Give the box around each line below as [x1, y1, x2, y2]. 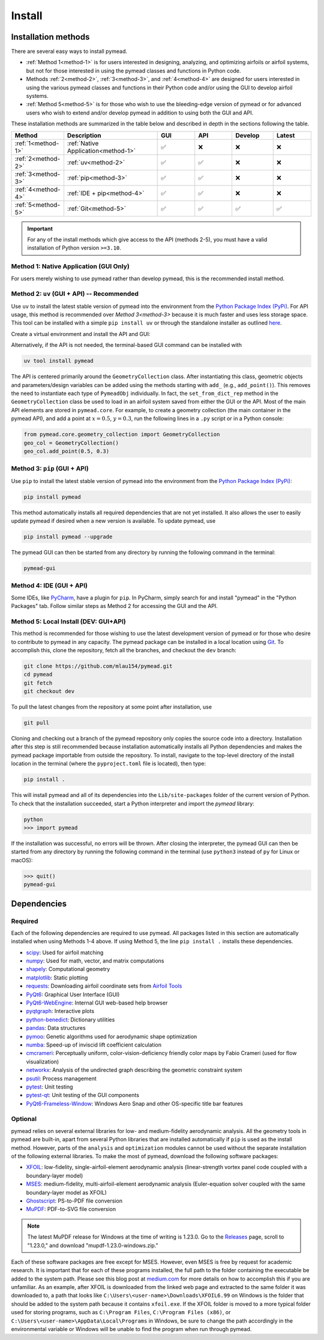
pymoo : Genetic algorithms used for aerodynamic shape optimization [26, 1033, 197, 1040]
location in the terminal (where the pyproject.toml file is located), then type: [11, 760, 206, 768]
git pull [23, 720, 50, 726]
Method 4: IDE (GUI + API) [11, 581, 88, 590]
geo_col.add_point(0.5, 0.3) [23, 448, 110, 454]
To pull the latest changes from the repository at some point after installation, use [11, 703, 212, 711]
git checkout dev [23, 688, 75, 695]
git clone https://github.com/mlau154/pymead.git [23, 662, 173, 669]
